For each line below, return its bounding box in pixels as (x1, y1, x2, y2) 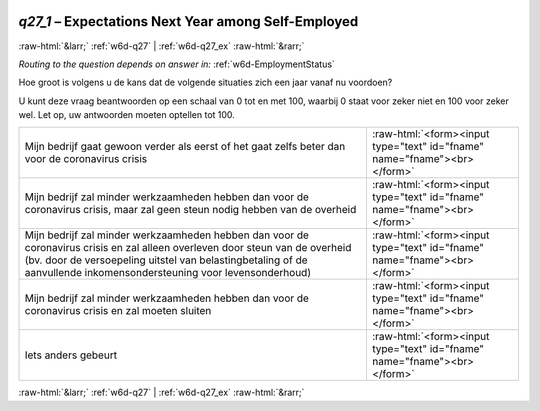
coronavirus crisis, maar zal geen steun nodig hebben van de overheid (24, 203, 357, 217)
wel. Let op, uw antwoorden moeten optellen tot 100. (18, 109, 235, 121)
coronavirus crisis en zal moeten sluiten (24, 304, 212, 318)
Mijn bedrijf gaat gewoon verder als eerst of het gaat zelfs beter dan (24, 140, 346, 154)
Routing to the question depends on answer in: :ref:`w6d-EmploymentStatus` (18, 58, 335, 70)
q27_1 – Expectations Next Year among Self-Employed (18, 13, 359, 30)
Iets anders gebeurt (24, 348, 118, 362)
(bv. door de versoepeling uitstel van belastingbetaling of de (24, 253, 308, 267)
